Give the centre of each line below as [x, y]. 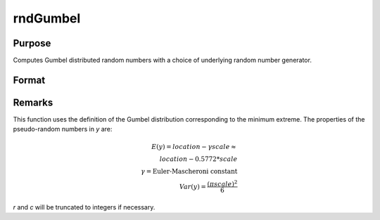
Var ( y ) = [193, 187]
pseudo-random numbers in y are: [63, 129]
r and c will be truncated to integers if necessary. [84, 207]
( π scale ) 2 [222, 183]
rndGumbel [47, 18]
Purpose [32, 43]
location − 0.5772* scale [198, 159]
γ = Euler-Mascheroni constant [189, 171]
